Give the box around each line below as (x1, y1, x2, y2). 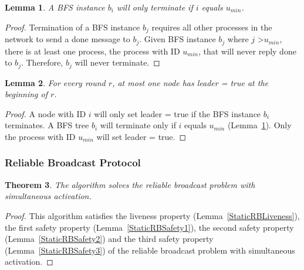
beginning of (5, 88, 48, 100)
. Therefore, (21, 56, 63, 69)
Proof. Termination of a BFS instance (5, 20, 140, 33)
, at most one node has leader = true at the (112, 76, 268, 88)
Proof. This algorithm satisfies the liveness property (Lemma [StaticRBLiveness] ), (5, 209, 300, 221)
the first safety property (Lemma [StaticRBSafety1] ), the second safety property (5, 221, 294, 233)
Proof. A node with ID (5, 107, 86, 119)
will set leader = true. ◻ (96, 130, 187, 142)
